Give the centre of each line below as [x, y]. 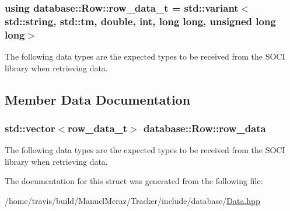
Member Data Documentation [98, 99]
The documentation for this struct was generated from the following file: [134, 181]
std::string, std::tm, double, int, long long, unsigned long [140, 21]
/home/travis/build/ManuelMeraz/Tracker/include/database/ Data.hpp [132, 201]
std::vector [30, 128]
